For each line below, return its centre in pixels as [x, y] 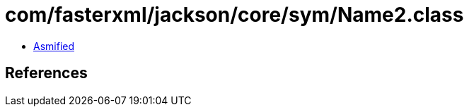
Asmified [54, 46]
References [46, 73]
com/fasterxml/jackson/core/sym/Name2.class [234, 15]
